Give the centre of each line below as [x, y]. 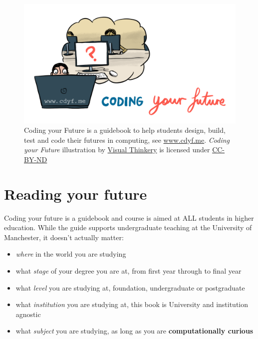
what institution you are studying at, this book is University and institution [132, 304]
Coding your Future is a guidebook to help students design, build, [125, 130]
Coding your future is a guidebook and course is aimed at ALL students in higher [129, 217]
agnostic [28, 314]
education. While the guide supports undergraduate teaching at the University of [128, 227]
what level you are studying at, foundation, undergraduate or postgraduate [130, 287]
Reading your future [76, 193]
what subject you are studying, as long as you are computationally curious [134, 331]
